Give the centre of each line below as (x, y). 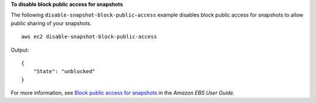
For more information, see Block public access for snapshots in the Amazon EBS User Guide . (123, 93)
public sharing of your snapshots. (51, 23)
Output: (20, 50)
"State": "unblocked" (64, 71)
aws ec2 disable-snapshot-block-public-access (89, 37)
